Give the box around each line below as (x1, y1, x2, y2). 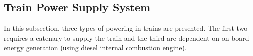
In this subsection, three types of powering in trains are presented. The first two (4, 23, 248, 33)
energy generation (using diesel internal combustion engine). (4, 42, 187, 53)
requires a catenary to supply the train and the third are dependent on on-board (4, 32, 249, 43)
